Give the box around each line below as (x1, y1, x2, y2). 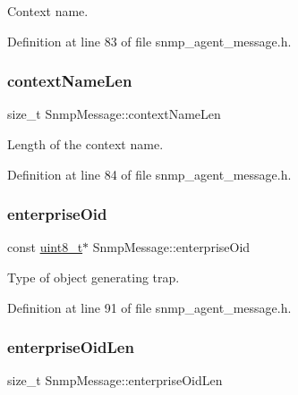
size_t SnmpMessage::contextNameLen (7, 105, 221, 123)
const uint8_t (7, 238, 83, 256)
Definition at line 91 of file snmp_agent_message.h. (7, 298, 292, 316)
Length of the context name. (7, 135, 164, 153)
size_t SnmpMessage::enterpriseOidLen (7, 371, 223, 390)
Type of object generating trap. (7, 268, 180, 286)
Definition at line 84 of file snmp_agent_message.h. (7, 164, 292, 183)
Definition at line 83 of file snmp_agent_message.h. (7, 31, 292, 50)
